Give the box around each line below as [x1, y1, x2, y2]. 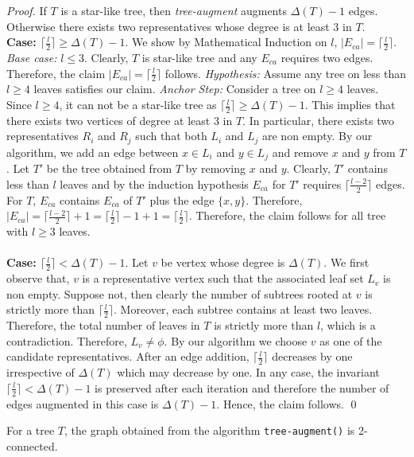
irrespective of [6, 364, 75, 381]
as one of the [319, 332, 382, 349]
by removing [185, 160, 246, 177]
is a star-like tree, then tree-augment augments [60, 2, 287, 18]
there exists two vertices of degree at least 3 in [6, 111, 233, 128]
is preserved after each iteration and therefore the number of [95, 379, 389, 396]
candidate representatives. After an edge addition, [6, 348, 250, 365]
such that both [135, 127, 207, 144]
